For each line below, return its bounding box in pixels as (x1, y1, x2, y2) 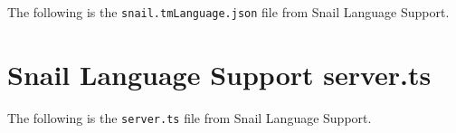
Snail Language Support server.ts (7, 55, 432, 92)
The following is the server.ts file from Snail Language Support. (7, 108, 372, 127)
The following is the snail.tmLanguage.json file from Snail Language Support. (7, 3, 450, 21)
